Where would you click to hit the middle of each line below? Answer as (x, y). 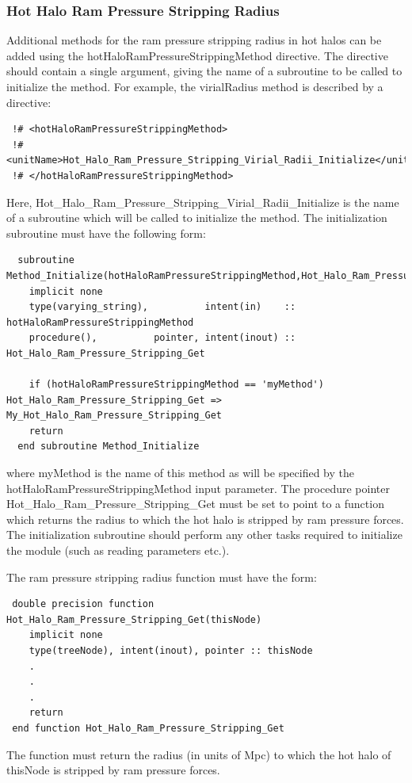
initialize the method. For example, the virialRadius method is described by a (195, 86)
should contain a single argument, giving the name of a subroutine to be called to (204, 71)
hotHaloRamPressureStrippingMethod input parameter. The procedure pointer (198, 488)
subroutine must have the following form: (106, 233)
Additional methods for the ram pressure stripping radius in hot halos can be (194, 40)
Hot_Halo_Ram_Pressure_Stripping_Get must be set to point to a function (195, 504)
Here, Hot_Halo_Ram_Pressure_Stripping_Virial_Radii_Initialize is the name (203, 202)
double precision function (83, 604)
